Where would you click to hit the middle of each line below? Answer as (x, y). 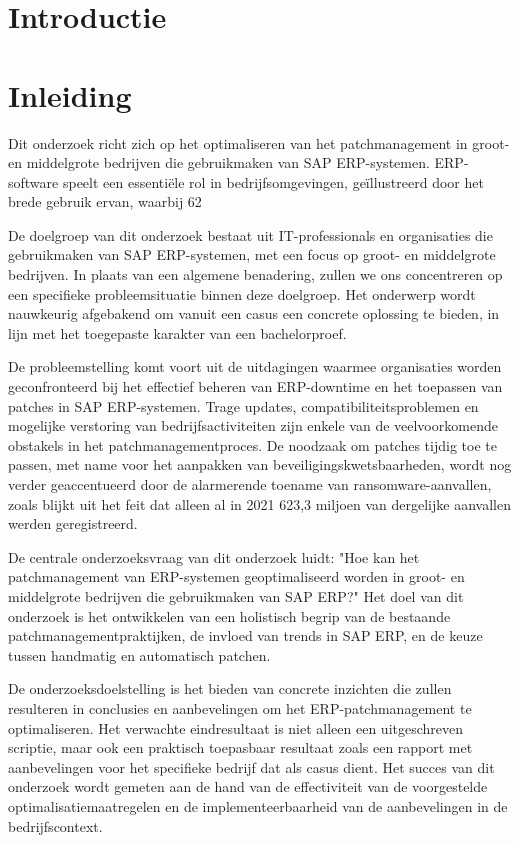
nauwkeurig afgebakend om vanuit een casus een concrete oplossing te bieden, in (254, 313)
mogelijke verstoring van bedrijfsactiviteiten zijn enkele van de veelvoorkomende (253, 425)
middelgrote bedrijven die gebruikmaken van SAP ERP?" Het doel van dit (236, 595)
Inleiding (70, 94)
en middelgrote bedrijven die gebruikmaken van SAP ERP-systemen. (219, 162)
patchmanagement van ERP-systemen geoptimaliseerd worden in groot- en (236, 576)
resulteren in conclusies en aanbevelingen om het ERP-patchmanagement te (240, 707)
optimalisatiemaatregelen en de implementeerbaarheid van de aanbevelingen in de (258, 805)
